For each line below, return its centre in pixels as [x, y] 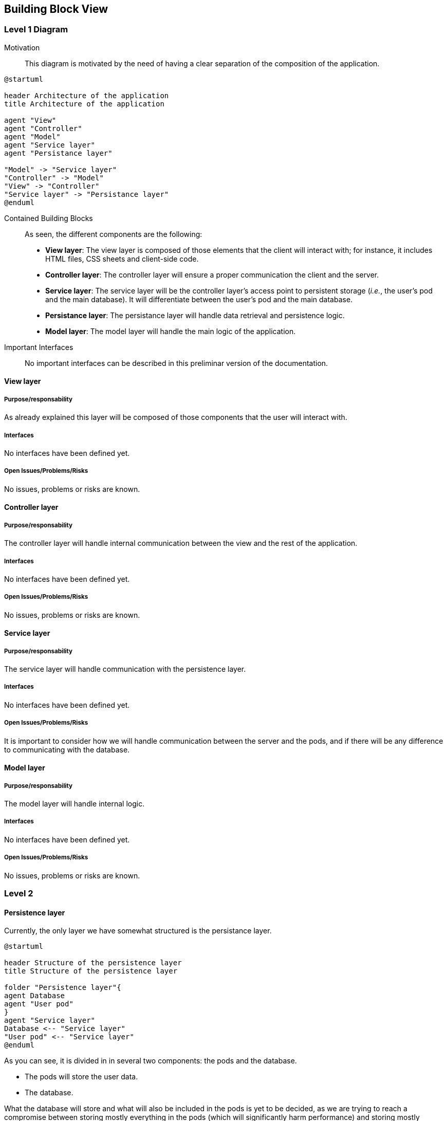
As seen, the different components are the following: [114, 234]
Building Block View [56, 9]
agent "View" [30, 120]
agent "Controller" [43, 128]
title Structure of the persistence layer [91, 971]
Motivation [22, 47]
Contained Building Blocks [49, 218]
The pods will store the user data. [81, 1077]
